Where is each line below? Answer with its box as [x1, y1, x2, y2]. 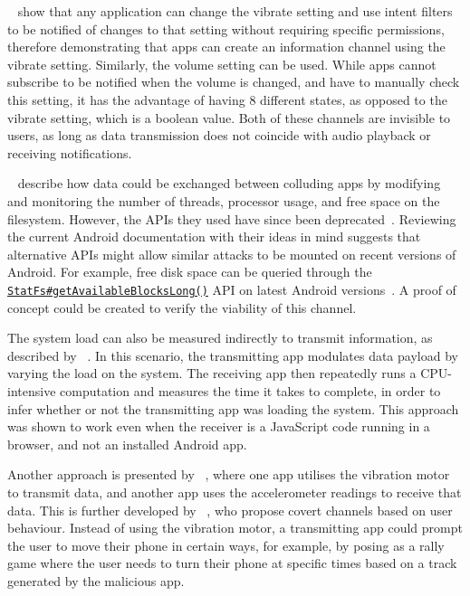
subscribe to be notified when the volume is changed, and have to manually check [7, 72, 460, 91]
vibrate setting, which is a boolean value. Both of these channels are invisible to [7, 108, 451, 127]
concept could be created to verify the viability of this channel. [7, 298, 357, 317]
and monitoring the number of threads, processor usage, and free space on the [7, 191, 440, 210]
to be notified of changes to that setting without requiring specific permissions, [7, 19, 445, 38]
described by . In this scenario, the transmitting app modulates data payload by [7, 345, 458, 364]
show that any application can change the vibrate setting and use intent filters [17, 2, 453, 20]
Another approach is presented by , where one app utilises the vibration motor [7, 465, 450, 484]
